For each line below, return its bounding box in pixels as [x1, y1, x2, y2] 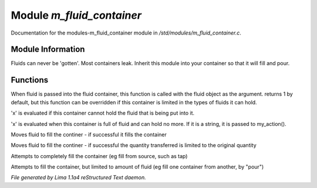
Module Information [11, 45, 85, 54]
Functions [11, 75, 49, 85]
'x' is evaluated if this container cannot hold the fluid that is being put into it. [11, 110, 195, 117]
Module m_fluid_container [11, 9, 142, 22]
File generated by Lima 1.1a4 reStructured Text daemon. [11, 174, 146, 181]
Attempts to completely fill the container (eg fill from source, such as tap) [11, 152, 188, 159]
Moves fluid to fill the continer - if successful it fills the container [11, 131, 167, 138]
